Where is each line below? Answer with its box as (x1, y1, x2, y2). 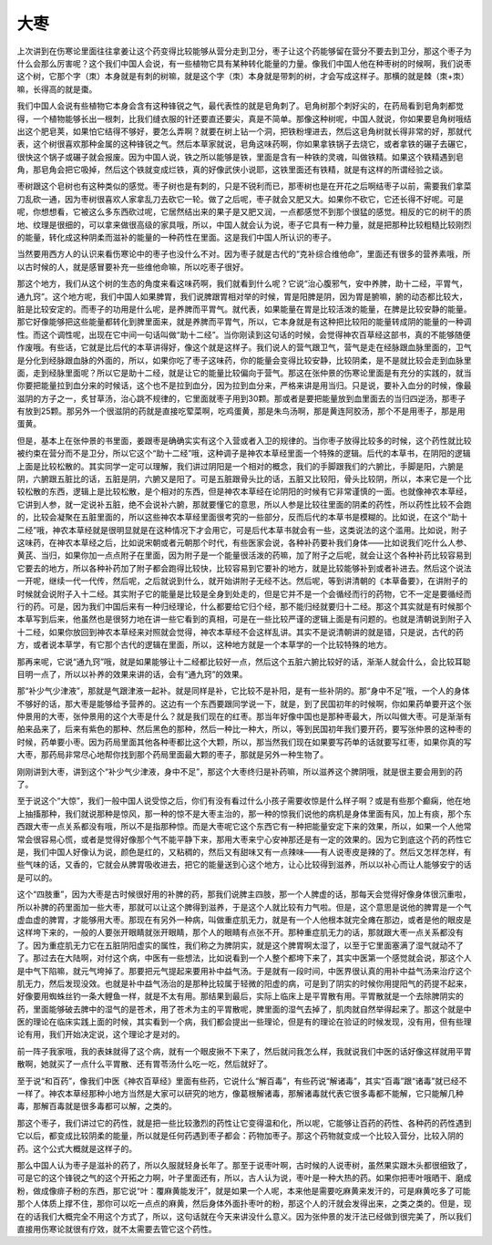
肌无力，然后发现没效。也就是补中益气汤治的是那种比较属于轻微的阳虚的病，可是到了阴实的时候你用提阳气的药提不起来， (16, 978, 472, 989)
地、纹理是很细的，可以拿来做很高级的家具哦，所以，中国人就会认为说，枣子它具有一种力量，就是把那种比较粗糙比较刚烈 (16, 219, 472, 230)
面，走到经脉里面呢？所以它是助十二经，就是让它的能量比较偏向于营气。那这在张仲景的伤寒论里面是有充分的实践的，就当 (16, 367, 472, 378)
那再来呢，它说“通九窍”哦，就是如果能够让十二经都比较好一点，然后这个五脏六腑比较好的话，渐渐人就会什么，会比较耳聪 (16, 656, 471, 667)
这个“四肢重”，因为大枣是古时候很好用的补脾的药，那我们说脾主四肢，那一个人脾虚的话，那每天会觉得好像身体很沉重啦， (16, 889, 471, 900)
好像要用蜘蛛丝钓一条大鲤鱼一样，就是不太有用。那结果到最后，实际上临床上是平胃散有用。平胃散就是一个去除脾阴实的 (16, 991, 464, 1002)
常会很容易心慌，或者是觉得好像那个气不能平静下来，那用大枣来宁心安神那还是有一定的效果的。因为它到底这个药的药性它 (16, 834, 472, 845)
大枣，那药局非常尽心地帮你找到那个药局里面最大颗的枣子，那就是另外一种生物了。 (16, 749, 328, 760)
